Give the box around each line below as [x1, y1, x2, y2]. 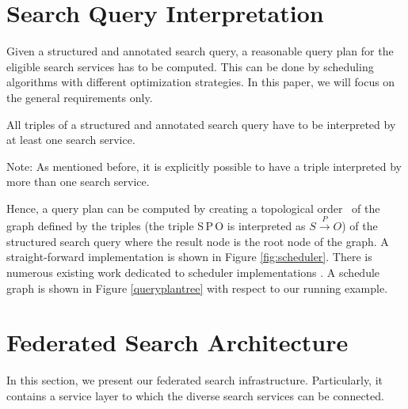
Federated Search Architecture [6, 326, 349, 358]
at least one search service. [6, 131, 135, 148]
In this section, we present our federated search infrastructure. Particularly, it [6, 372, 383, 388]
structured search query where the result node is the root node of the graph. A [6, 233, 389, 249]
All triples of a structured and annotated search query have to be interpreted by [6, 116, 396, 132]
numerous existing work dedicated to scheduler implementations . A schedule [6, 264, 380, 281]
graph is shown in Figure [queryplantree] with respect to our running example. [6, 279, 388, 296]
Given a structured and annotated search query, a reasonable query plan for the [6, 43, 394, 59]
